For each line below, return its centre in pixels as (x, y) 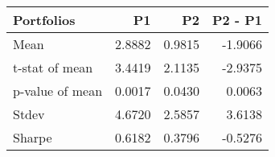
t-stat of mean (53, 67)
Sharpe (33, 137)
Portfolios (44, 20)
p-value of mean (58, 91)
